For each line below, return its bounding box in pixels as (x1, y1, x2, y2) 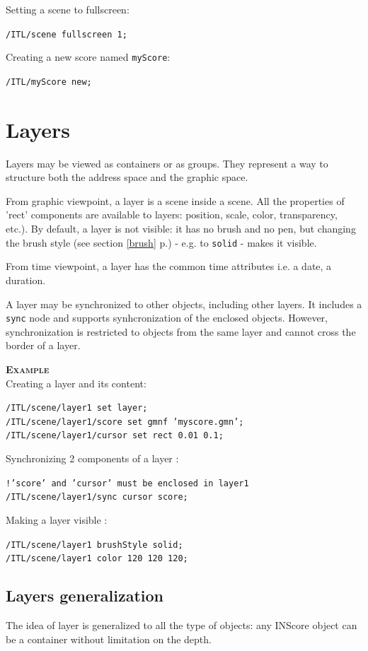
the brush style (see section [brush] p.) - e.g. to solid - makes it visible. (6, 235, 317, 250)
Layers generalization (6, 585, 164, 606)
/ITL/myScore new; (6, 76, 92, 87)
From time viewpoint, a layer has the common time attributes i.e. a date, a (6, 259, 332, 274)
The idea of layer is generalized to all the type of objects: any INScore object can (6, 618, 357, 633)
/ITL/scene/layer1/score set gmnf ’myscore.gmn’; (6, 416, 244, 427)
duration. (6, 272, 46, 287)
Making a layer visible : (6, 512, 108, 527)
